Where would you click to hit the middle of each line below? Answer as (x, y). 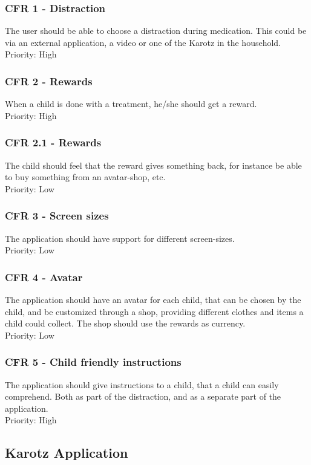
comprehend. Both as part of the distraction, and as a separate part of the (143, 396)
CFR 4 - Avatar (44, 277)
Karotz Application (67, 453)
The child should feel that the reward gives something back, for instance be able (153, 165)
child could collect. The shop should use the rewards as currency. (125, 323)
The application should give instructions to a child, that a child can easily (142, 384)
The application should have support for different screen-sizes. (120, 238)
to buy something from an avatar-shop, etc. (85, 177)
